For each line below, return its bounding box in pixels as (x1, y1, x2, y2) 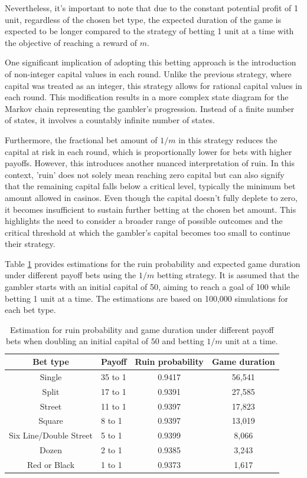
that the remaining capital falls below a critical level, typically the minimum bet (5, 180, 296, 192)
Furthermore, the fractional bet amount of (5, 133, 158, 146)
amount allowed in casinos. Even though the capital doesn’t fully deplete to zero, (5, 191, 298, 203)
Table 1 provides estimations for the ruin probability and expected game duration (5, 257, 301, 269)
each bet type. (5, 304, 56, 316)
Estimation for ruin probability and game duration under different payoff (9, 323, 274, 335)
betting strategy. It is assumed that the (156, 269, 299, 281)
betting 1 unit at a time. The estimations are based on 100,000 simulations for (5, 292, 288, 304)
